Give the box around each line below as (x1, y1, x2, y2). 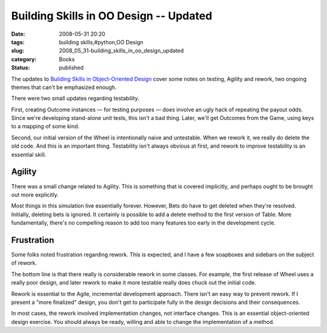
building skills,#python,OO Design (59, 38, 144, 45)
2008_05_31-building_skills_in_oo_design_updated (59, 47, 184, 54)
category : (11, 55, 37, 63)
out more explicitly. (11, 191, 59, 198)
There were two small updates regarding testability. (11, 94, 139, 102)
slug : (11, 47, 24, 54)
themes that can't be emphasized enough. (11, 84, 117, 91)
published (59, 64, 84, 71)
